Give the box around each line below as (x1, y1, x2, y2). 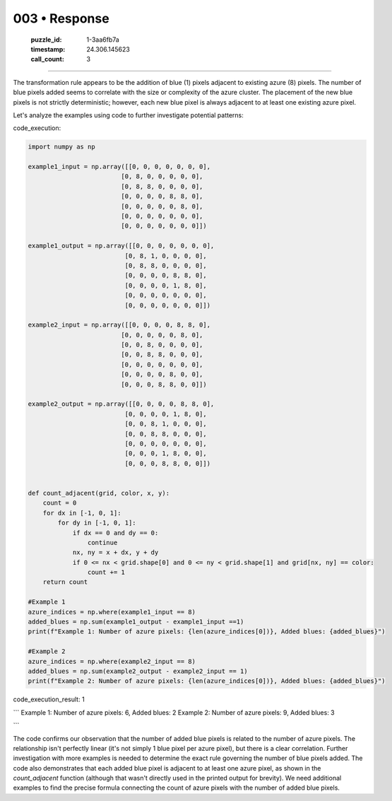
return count (42, 578, 88, 586)
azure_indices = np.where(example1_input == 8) (28, 608, 196, 616)
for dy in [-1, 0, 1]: (57, 519, 137, 527)
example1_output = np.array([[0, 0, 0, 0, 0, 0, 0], (28, 242, 215, 250)
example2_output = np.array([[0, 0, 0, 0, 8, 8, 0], (28, 400, 215, 408)
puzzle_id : (30, 35, 62, 44)
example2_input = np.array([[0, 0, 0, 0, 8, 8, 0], (28, 321, 211, 329)
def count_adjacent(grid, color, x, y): (28, 489, 170, 497)
